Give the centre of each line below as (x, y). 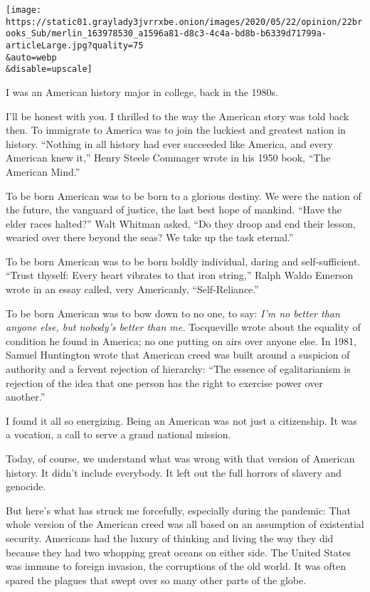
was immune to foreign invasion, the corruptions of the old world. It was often (176, 566)
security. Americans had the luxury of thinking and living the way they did (170, 538)
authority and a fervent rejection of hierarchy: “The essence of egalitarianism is (178, 369)
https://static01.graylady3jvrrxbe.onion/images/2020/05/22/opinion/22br (184, 22)
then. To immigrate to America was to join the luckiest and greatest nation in (176, 130)
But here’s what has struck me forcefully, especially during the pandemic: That (178, 510)
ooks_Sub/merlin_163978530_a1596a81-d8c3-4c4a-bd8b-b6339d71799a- (166, 34)
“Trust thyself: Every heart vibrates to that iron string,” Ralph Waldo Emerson (180, 275)
